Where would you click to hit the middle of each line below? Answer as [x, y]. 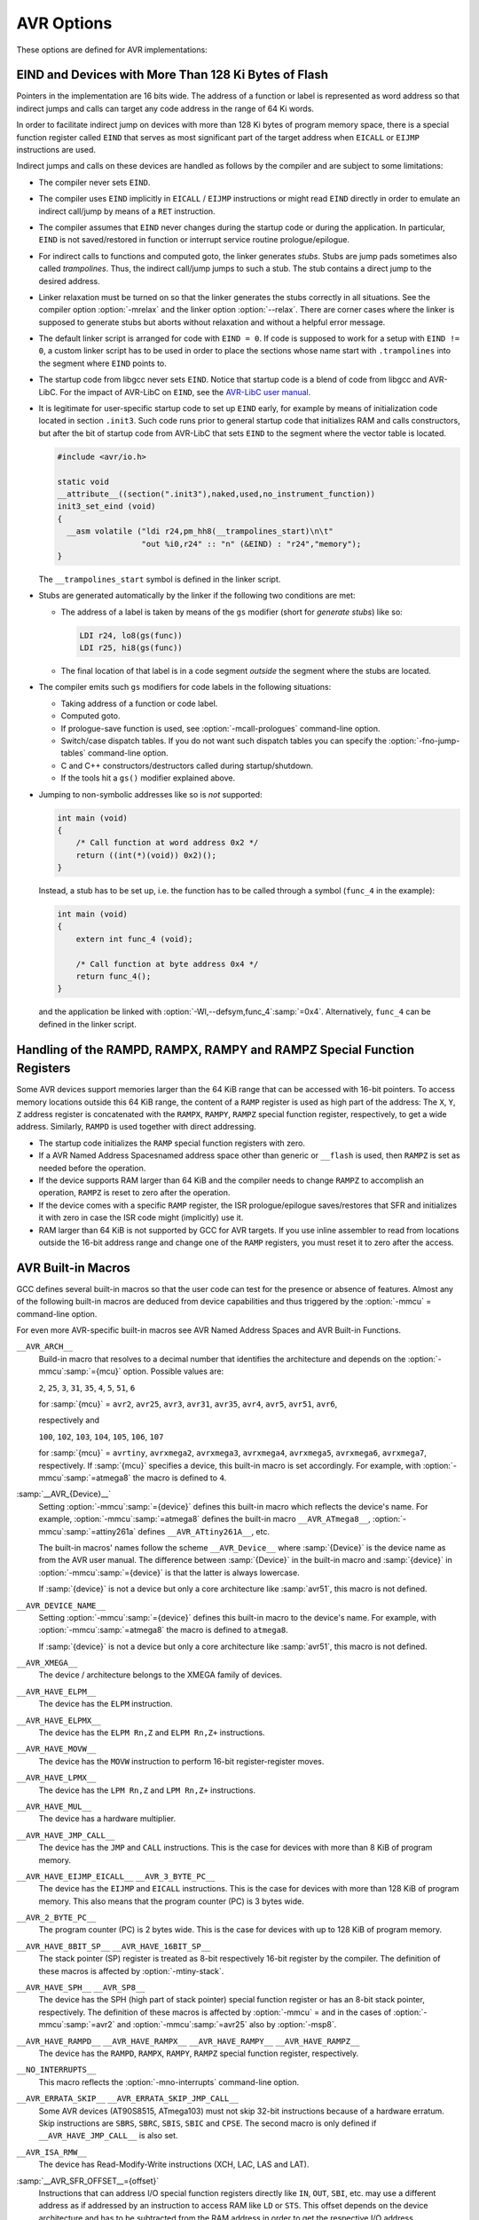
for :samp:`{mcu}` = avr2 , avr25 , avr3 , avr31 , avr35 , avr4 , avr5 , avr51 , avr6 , [188, 1404]
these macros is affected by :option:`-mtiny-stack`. [131, 1970]
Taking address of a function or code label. [139, 703]
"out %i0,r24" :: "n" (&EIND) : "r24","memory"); [251, 543]
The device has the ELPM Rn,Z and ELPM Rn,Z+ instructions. [152, 1732]
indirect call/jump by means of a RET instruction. [127, 211]
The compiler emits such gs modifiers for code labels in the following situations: [185, 687]
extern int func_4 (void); [135, 939]
